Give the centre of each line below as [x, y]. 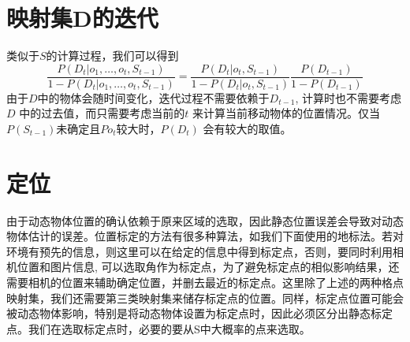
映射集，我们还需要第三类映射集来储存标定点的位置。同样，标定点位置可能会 [205, 297]
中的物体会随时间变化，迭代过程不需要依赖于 [153, 97]
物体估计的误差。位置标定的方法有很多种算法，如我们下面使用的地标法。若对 [205, 236]
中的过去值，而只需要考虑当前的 [102, 113]
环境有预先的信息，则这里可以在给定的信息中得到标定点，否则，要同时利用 [199, 251]
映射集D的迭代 [82, 18]
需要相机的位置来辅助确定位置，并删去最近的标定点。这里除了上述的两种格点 [205, 283]
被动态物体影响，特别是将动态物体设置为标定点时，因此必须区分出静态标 [194, 313]
